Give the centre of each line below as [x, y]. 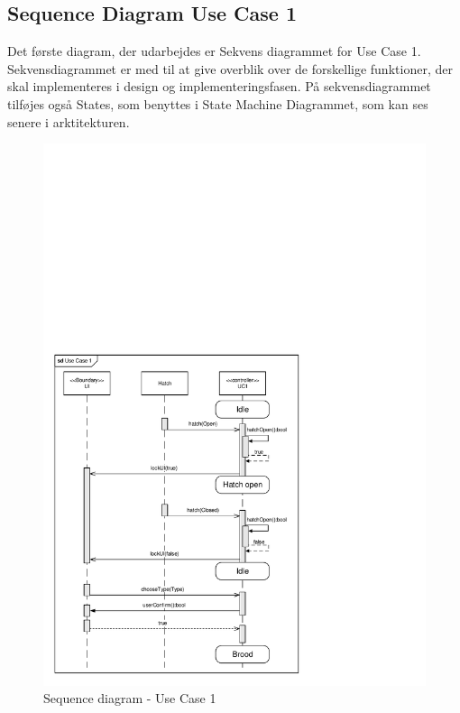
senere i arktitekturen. [69, 121]
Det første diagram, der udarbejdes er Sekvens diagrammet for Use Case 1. [214, 51]
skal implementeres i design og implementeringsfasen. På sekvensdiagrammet [219, 86]
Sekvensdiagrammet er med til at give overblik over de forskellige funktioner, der [230, 68]
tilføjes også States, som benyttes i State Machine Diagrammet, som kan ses [218, 103]
